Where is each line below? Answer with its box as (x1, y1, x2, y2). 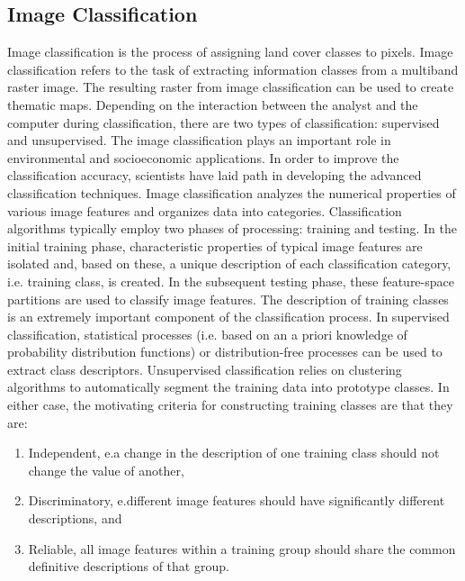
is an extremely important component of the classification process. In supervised (7, 307, 450, 326)
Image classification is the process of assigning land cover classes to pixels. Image (7, 42, 453, 61)
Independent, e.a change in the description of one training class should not (28, 443, 440, 462)
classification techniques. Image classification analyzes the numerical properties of (7, 183, 456, 202)
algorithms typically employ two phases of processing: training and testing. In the (7, 219, 457, 238)
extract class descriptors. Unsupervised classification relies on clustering (7, 359, 402, 378)
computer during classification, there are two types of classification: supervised (7, 113, 440, 132)
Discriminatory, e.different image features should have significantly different (28, 491, 445, 510)
